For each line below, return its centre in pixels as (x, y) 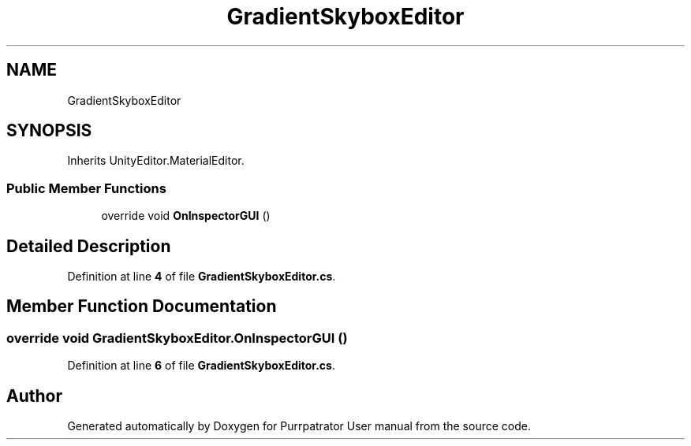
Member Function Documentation (142, 307)
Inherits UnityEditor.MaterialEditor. (156, 161)
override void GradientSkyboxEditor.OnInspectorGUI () (177, 338)
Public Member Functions (86, 188)
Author (34, 396)
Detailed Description (89, 246)
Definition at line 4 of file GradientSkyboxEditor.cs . (202, 277)
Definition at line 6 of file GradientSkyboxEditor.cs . (201, 366)
